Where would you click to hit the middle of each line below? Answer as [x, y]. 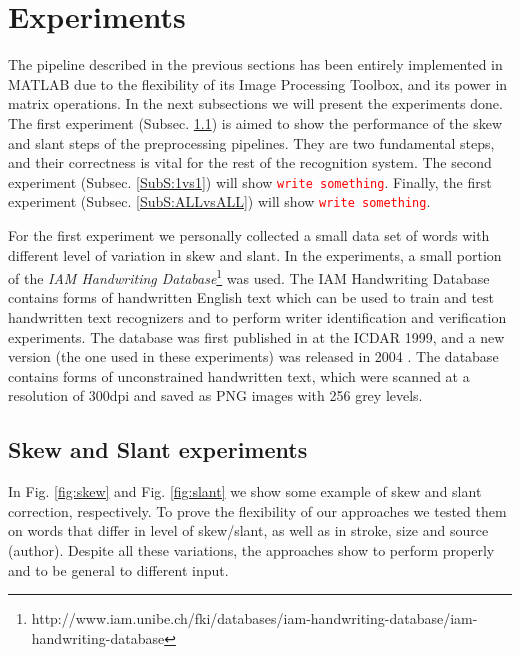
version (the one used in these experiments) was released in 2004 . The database [253, 356]
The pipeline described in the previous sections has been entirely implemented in [255, 64]
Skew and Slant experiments [158, 449]
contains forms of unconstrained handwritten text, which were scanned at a [239, 375]
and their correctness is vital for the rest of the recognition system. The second [250, 162]
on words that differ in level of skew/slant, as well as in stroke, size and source [248, 530]
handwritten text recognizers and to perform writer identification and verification [257, 317]
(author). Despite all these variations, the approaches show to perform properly [251, 549]
